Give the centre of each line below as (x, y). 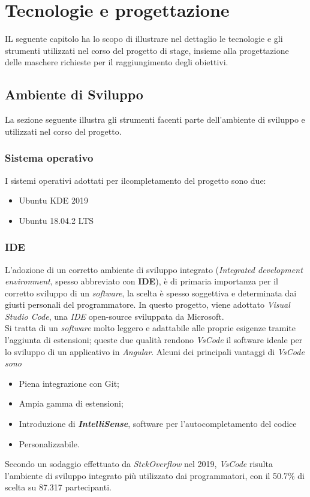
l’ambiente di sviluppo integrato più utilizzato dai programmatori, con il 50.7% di (155, 475)
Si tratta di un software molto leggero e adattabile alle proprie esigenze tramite (150, 328)
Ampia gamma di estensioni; (71, 403)
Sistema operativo (49, 158)
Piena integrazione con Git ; (69, 383)
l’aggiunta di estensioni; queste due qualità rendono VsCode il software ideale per (154, 340)
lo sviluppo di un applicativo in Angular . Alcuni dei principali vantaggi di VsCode (155, 351)
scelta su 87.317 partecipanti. (58, 487)
